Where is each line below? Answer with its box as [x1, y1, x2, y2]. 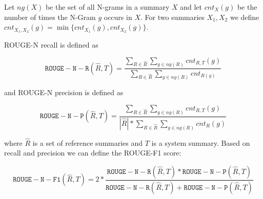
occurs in [104, 11, 132, 22]
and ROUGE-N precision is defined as [4, 87, 124, 98]
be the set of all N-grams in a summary [45, 2, 170, 12]
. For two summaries [140, 11, 205, 22]
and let [180, 2, 202, 12]
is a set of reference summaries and [32, 137, 143, 148]
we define [230, 11, 259, 22]
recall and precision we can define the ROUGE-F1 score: [4, 147, 181, 158]
